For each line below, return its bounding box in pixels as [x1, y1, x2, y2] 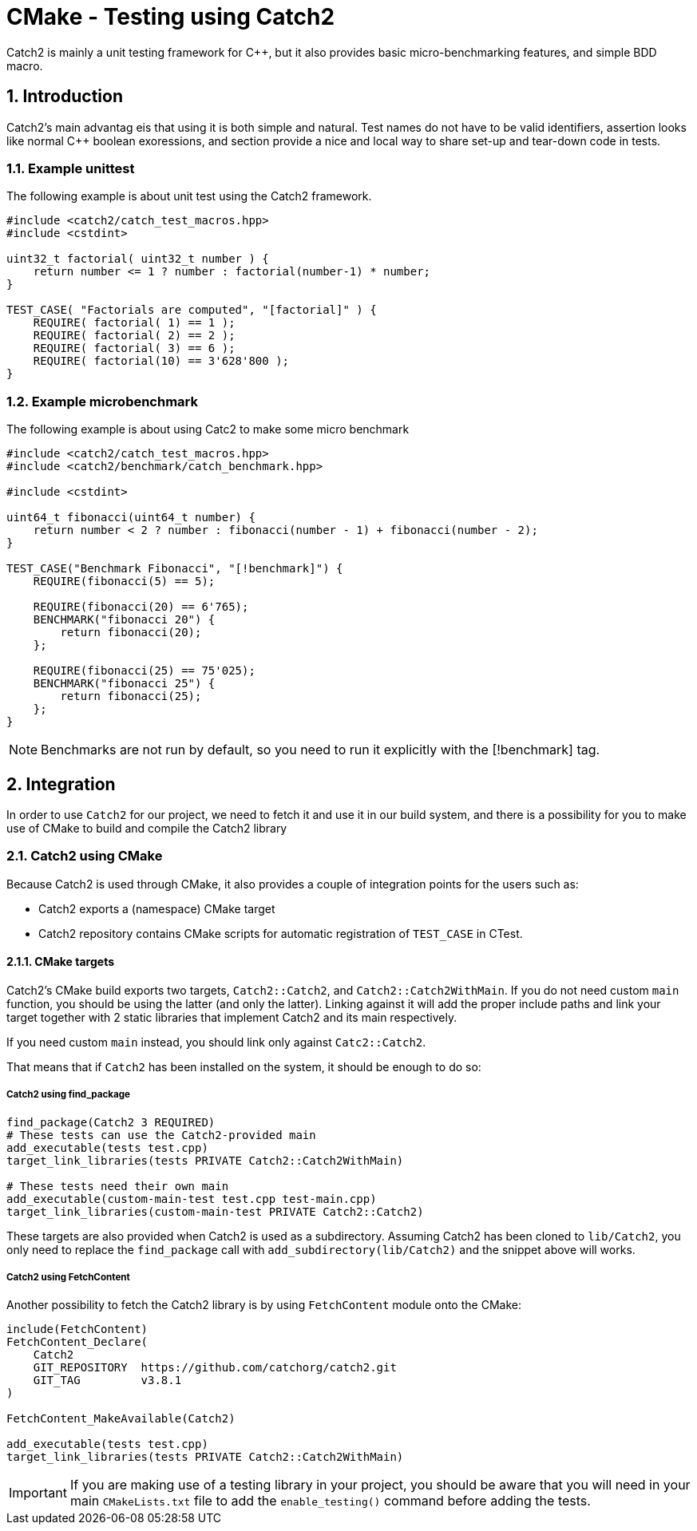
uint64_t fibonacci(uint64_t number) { [6, 511, 255, 524]
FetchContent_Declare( [6, 1335, 149, 1349]
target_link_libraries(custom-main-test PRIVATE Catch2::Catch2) [6, 1205, 424, 1218]
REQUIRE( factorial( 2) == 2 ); [33, 329, 236, 342]
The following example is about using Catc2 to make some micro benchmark [6, 422, 410, 437]
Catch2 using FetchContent [6, 1272, 130, 1284]
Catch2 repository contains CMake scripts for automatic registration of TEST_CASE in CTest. [38, 926, 523, 940]
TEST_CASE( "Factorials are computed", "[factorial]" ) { [6, 303, 377, 317]
